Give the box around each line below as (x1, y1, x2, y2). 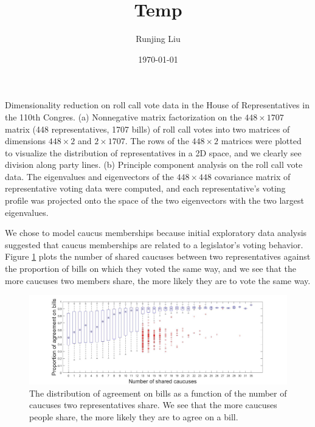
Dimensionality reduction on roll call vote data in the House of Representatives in (5, 99, 310, 111)
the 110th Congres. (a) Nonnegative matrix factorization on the (5, 110, 242, 123)
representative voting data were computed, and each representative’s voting (5, 182, 286, 195)
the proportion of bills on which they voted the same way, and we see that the (5, 262, 297, 275)
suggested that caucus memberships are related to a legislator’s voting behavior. (5, 238, 303, 251)
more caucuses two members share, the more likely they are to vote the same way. (5, 274, 311, 286)
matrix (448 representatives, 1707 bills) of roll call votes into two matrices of (5, 122, 290, 135)
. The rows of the (125, 134, 189, 147)
